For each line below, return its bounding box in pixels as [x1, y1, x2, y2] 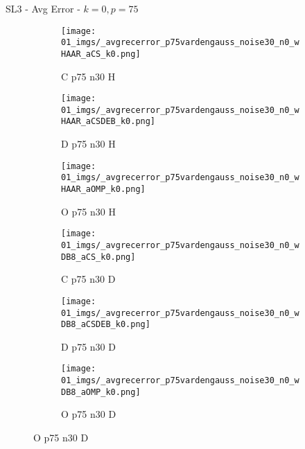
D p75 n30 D [61, 339, 116, 353]
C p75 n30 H [61, 69, 116, 83]
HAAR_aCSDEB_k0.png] [61, 116, 156, 127]
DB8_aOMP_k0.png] [61, 387, 141, 397]
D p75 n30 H [61, 137, 116, 151]
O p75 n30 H [61, 204, 116, 218]
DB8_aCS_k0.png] [61, 252, 136, 262]
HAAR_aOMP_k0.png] [61, 184, 146, 195]
